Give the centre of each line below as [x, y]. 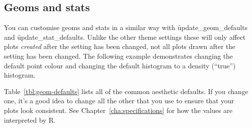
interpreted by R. [30, 120]
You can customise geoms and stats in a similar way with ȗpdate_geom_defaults [126, 27]
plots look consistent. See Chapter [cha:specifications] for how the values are [118, 110]
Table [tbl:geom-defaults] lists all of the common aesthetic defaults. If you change [126, 91]
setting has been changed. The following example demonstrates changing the [118, 56]
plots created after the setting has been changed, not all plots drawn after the [120, 46]
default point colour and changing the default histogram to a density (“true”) [120, 65]
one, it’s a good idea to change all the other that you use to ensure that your [119, 101]
